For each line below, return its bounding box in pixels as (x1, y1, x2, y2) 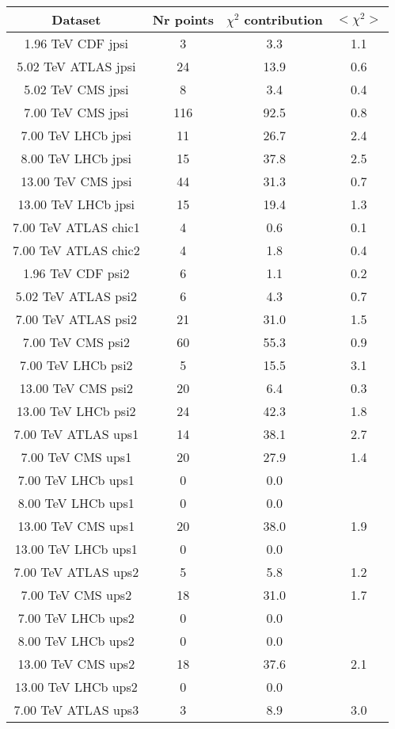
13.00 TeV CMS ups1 (17, 517, 135, 535)
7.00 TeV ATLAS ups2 (13, 563, 139, 581)
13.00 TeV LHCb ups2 (14, 677, 138, 696)
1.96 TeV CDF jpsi (24, 34, 128, 52)
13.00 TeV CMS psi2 (19, 379, 133, 397)
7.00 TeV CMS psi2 (22, 333, 130, 351)
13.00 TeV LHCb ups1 (14, 540, 138, 558)
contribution (244, 10, 323, 29)
